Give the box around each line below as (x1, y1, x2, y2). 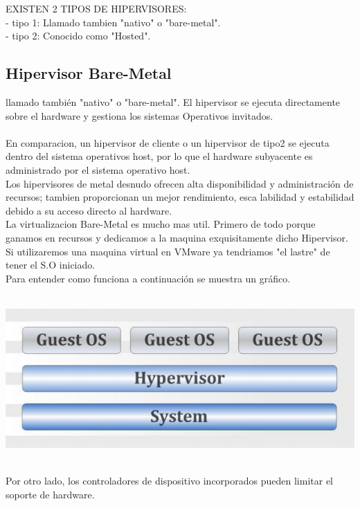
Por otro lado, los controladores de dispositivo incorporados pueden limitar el (6, 473, 334, 488)
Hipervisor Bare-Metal (6, 62, 172, 84)
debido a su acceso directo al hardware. (6, 203, 172, 217)
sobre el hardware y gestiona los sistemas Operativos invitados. (6, 108, 273, 123)
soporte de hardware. (6, 487, 95, 501)
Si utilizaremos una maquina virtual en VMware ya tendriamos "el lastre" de (6, 244, 330, 258)
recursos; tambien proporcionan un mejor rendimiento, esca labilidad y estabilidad (6, 190, 354, 204)
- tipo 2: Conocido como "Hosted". (6, 28, 151, 43)
